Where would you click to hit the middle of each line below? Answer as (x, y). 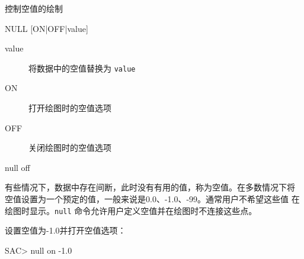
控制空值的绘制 (34, 8)
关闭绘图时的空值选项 (70, 148)
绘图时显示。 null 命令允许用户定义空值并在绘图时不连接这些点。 (131, 210)
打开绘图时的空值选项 (70, 108)
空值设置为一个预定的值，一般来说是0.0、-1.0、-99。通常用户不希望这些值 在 (152, 199)
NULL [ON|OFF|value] (47, 28)
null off (17, 167)
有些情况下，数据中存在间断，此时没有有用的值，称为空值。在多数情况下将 (150, 187)
